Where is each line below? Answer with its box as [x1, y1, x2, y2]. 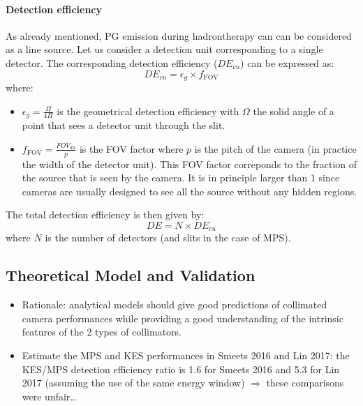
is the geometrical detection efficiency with [57, 103, 239, 118]
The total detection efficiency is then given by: [6, 207, 205, 222]
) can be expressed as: [240, 55, 334, 70]
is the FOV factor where [79, 141, 184, 156]
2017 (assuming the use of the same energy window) [22, 375, 245, 390]
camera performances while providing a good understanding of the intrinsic [22, 310, 343, 325]
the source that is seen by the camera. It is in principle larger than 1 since [22, 170, 340, 185]
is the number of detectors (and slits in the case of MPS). [45, 230, 291, 245]
